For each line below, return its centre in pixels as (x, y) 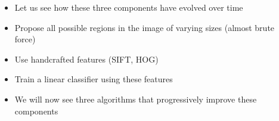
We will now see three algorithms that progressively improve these (136, 99)
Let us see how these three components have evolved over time (129, 7)
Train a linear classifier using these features (94, 79)
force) (25, 39)
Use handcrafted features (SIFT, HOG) (86, 59)
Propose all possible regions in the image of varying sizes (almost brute (145, 27)
